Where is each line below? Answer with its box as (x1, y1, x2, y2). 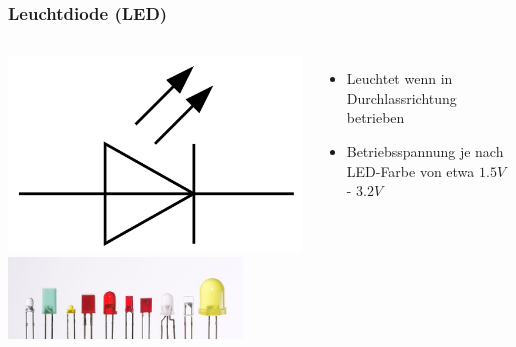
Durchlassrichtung (346, 87, 457, 108)
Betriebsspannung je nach (346, 141, 504, 161)
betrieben (346, 107, 405, 128)
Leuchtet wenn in (346, 68, 453, 89)
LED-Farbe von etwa (346, 160, 475, 181)
